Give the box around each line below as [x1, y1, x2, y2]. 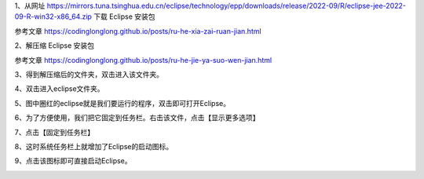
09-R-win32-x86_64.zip [14, 12, 92, 21]
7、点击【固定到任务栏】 [14, 127, 94, 137]
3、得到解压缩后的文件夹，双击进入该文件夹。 [14, 69, 164, 79]
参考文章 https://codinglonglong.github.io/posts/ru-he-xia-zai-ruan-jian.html [14, 26, 262, 35]
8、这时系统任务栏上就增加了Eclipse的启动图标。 [14, 141, 173, 151]
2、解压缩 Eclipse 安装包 [14, 41, 94, 50]
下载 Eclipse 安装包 [93, 12, 156, 21]
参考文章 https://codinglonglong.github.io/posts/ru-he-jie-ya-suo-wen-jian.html [14, 55, 272, 64]
